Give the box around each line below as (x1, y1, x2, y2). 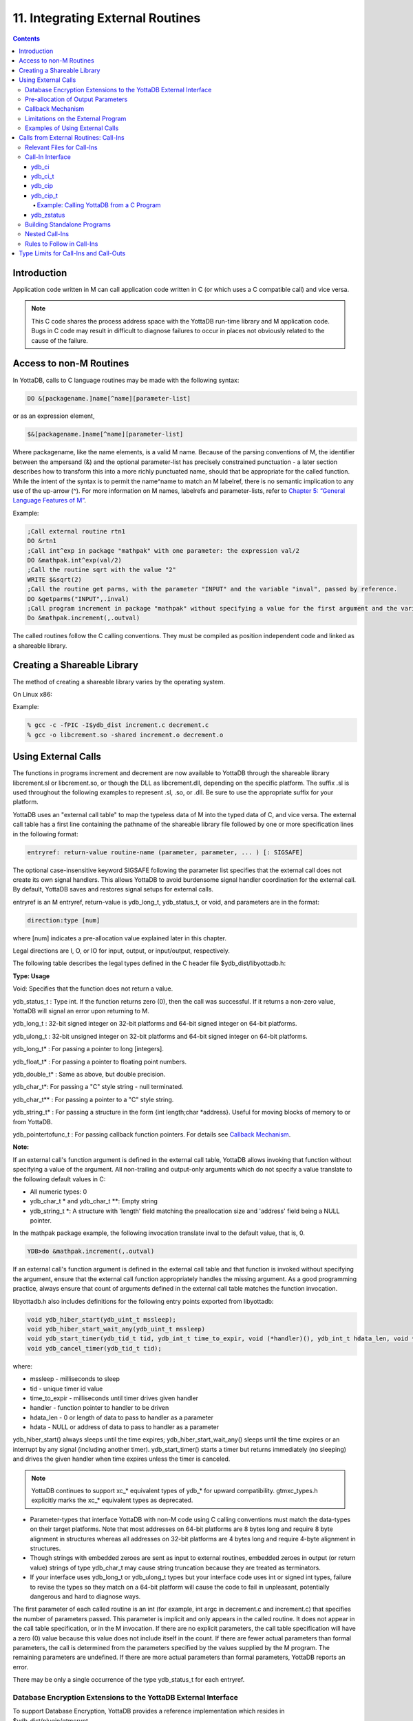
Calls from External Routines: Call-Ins (19, 134, 125, 142)
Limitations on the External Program (25, 114, 127, 123)
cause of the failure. (31, 336, 89, 344)
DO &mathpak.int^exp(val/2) (27, 556, 122, 564)
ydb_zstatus (31, 211, 65, 219)
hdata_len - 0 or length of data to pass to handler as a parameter (30, 1413, 213, 1422)
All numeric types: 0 (30, 1187, 87, 1196)
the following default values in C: (12, 1174, 106, 1183)
